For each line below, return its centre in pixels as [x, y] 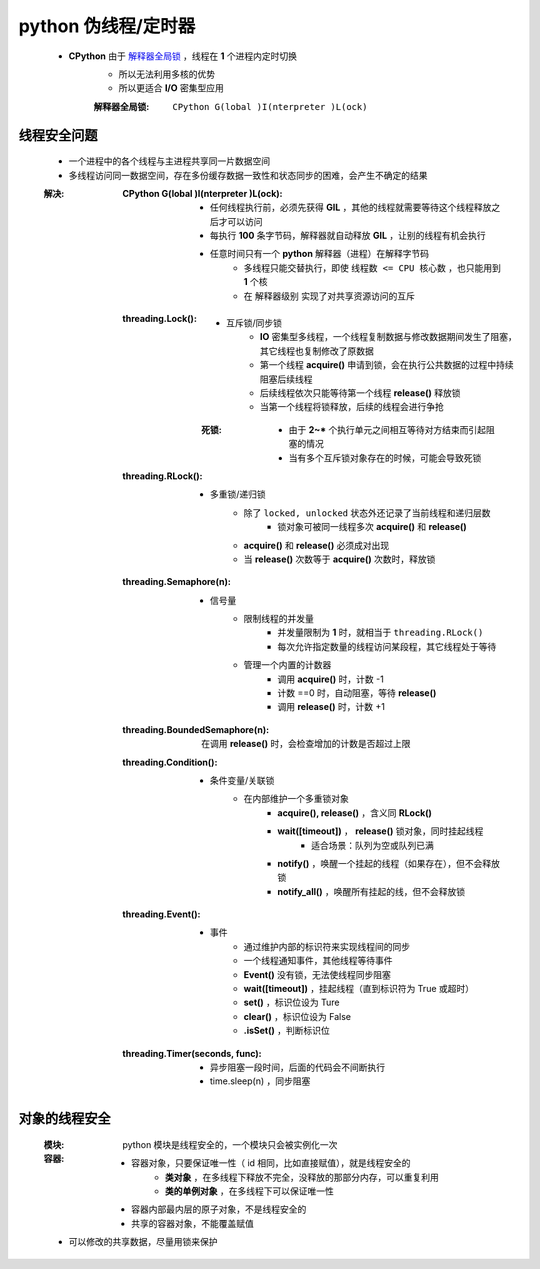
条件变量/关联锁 [242, 780]
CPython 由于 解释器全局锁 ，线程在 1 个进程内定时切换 [183, 56]
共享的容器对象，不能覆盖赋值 [192, 1223]
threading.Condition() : [170, 762]
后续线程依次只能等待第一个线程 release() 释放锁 [360, 392]
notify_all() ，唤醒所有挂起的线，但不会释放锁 [371, 891]
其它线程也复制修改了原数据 [317, 351]
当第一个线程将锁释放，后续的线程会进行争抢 [352, 407]
